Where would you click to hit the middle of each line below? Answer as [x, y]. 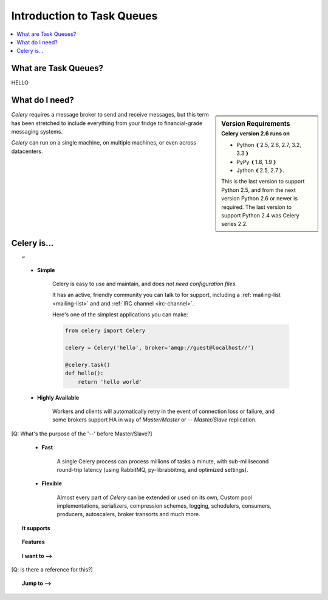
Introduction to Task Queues [84, 16]
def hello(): [84, 373]
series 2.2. [234, 224]
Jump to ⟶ [37, 584]
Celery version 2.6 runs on [256, 134]
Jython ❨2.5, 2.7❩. [261, 170]
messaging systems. [37, 131]
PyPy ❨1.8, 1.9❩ [257, 162]
